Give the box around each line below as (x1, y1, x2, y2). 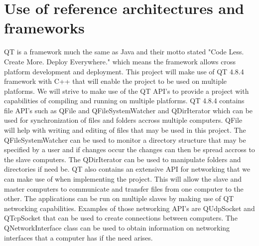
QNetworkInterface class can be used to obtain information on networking (4, 223, 230, 233)
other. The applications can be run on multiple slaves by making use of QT (4, 193, 234, 204)
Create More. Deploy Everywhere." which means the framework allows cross (4, 56, 236, 66)
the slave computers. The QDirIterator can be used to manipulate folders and (4, 154, 241, 164)
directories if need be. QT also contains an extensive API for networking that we (4, 164, 251, 174)
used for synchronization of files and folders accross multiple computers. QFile (4, 115, 243, 125)
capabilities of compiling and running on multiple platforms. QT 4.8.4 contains (4, 95, 245, 106)
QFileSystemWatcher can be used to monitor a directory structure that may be (4, 134, 246, 145)
